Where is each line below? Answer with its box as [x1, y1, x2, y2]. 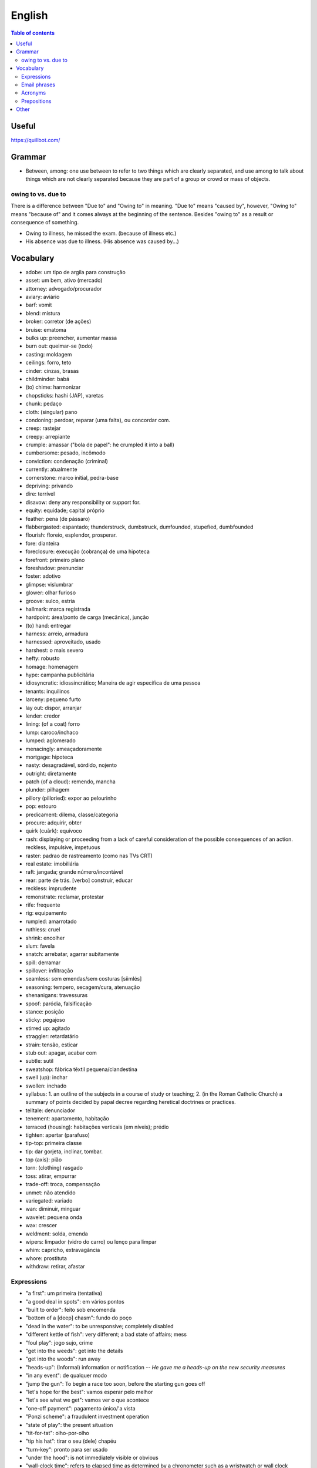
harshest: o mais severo [25, 647, 83, 654]
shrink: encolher [25, 934, 65, 941]
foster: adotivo [25, 573, 61, 580]
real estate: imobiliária [25, 860, 79, 867]
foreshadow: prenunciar [25, 564, 84, 571]
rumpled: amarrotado [25, 918, 77, 925]
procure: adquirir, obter [25, 819, 82, 826]
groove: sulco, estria [25, 597, 76, 604]
